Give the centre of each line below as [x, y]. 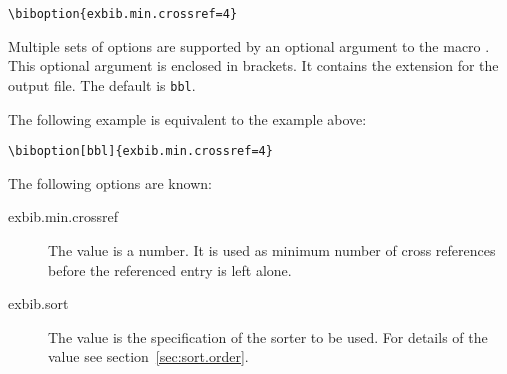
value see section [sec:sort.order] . [148, 356]
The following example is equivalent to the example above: [187, 118]
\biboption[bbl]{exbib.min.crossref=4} [140, 151]
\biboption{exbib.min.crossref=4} [123, 14]
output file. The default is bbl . [102, 84]
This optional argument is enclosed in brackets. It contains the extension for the [253, 65]
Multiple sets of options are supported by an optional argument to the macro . [249, 45]
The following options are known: [110, 182]
